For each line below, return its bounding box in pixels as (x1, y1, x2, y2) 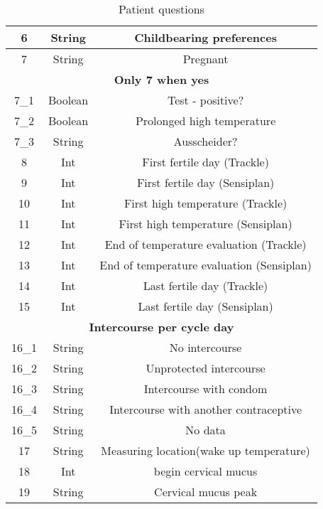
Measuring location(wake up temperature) (101, 442, 310, 459)
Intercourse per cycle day (89, 318, 234, 335)
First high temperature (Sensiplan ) (119, 215, 292, 232)
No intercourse (169, 339, 242, 355)
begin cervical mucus (153, 463, 258, 479)
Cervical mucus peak (154, 483, 258, 500)
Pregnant (182, 50, 229, 67)
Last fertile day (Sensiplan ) (138, 298, 273, 314)
